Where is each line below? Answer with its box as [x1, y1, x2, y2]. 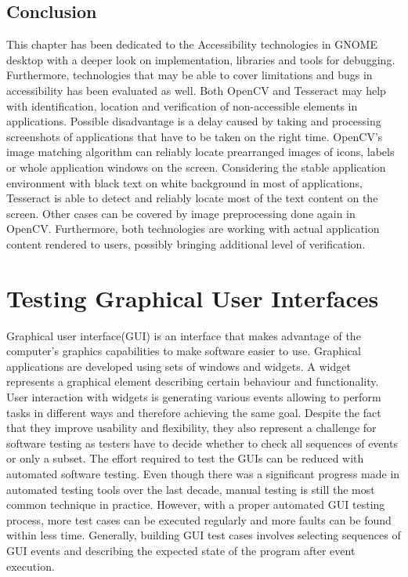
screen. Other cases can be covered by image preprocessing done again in [6, 205, 356, 221]
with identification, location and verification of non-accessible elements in [6, 97, 358, 114]
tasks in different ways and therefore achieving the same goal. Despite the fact [6, 404, 381, 420]
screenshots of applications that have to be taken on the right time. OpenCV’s [6, 128, 383, 144]
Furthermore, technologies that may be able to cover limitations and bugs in [6, 67, 373, 83]
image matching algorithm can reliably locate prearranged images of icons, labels [6, 143, 395, 160]
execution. [6, 557, 55, 574]
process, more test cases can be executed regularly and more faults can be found [6, 511, 392, 528]
